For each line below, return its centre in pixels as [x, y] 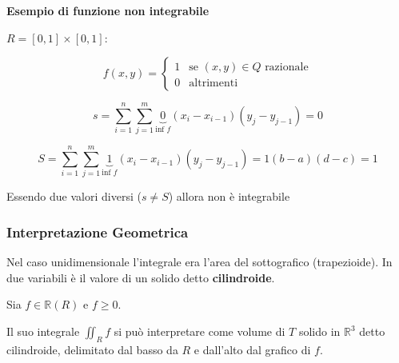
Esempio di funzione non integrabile [108, 10]
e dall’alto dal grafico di [252, 349]
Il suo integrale [43, 331]
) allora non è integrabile [229, 196]
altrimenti [213, 84]
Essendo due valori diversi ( [74, 196]
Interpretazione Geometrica [98, 231]
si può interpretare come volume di [199, 331]
